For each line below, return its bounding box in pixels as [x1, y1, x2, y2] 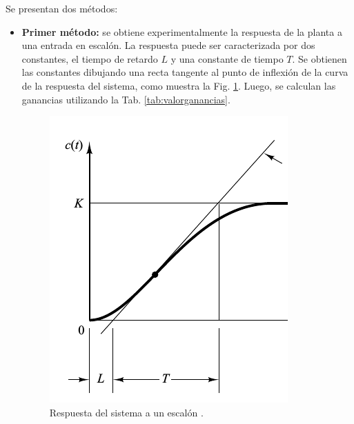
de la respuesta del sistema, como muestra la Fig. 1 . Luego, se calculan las [21, 78, 336, 92]
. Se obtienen [292, 51, 347, 65]
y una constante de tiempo [170, 51, 284, 65]
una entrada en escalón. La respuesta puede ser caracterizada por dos [21, 38, 315, 52]
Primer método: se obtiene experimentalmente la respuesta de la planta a [21, 24, 342, 39]
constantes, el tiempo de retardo [21, 51, 158, 65]
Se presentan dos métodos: [6, 1, 118, 15]
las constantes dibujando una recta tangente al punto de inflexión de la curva [21, 65, 348, 79]
